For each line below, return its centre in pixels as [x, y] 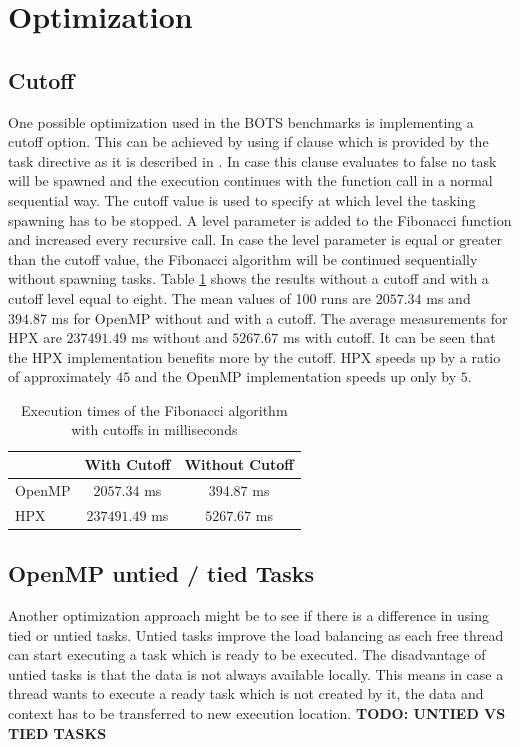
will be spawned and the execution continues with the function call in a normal [250, 180]
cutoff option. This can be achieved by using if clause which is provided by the [248, 141]
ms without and [179, 337]
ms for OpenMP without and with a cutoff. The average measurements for [279, 317]
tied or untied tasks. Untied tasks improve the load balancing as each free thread [256, 634]
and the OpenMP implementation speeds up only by [295, 376]
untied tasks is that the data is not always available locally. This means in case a [256, 673]
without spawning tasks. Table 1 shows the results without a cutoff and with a [248, 278]
